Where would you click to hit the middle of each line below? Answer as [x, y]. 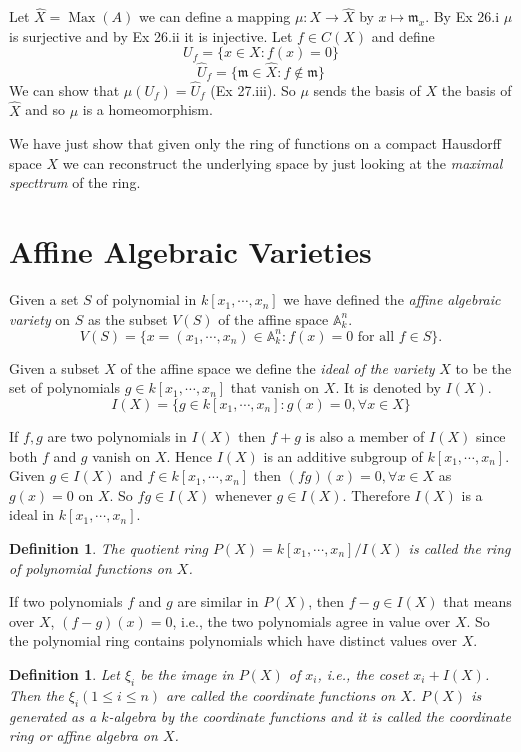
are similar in [218, 601]
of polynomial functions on [90, 567]
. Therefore [376, 494]
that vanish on [275, 387]
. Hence [189, 455]
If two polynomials [66, 601]
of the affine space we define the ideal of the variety [277, 367]
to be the [483, 367]
